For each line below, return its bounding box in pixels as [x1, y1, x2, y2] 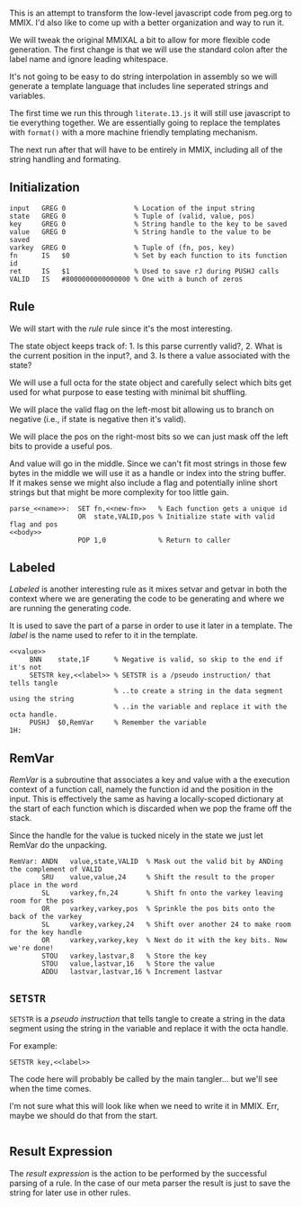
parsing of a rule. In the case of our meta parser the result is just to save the [9, 1177, 290, 1188]
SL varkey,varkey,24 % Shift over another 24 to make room [41, 920, 292, 930]
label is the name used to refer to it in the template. [9, 630, 199, 641]
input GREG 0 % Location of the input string [9, 203, 255, 212]
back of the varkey [9, 913, 83, 922]
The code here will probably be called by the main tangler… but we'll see [9, 1074, 279, 1085]
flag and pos [9, 519, 58, 529]
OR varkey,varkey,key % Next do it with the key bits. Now [41, 936, 288, 945]
